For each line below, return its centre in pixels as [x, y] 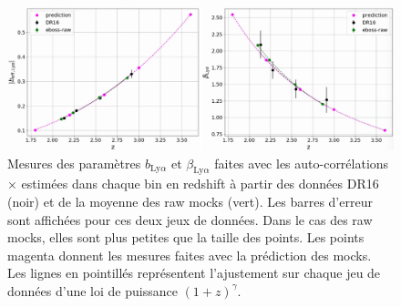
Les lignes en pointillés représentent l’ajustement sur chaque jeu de [194, 273]
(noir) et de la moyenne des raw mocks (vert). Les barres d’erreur [190, 201]
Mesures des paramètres [74, 163]
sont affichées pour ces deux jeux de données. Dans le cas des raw [190, 219]
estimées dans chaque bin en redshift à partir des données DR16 [200, 184]
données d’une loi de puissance [93, 290]
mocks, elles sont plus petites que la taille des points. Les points [186, 237]
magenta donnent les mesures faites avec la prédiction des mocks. [190, 255]
